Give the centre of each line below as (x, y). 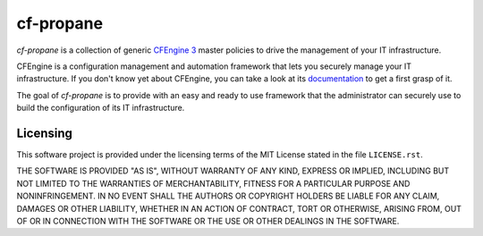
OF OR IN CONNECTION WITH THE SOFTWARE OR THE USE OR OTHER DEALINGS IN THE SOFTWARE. (208, 221)
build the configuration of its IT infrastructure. (101, 108)
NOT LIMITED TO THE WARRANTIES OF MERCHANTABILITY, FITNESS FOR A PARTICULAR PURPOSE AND (213, 183)
